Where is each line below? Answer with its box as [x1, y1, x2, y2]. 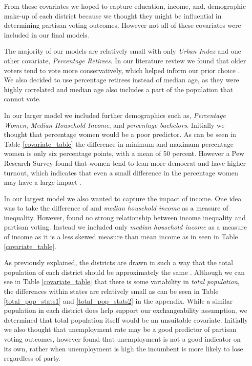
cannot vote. [4, 94, 41, 104]
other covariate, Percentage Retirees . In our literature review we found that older [4, 55, 246, 65]
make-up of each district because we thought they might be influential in [4, 10, 222, 20]
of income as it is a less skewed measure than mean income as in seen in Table [4, 231, 238, 242]
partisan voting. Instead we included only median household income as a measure [4, 222, 247, 232]
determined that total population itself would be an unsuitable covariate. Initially [4, 314, 248, 325]
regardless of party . [4, 353, 61, 363]
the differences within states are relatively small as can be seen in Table [4, 286, 219, 296]
